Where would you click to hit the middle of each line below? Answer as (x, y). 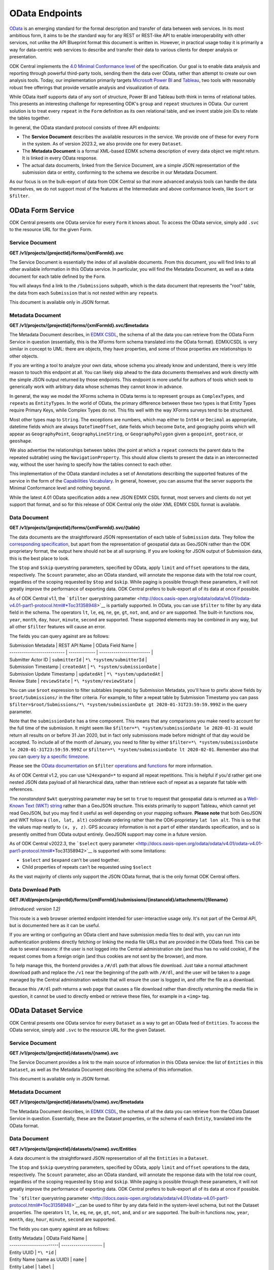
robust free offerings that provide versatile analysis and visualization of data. (90, 87)
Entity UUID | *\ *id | (33, 1252)
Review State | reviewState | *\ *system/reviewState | (73, 681)
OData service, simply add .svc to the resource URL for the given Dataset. (88, 1030)
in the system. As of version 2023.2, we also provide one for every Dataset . (102, 144)
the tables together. (30, 118)
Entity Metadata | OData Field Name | (48, 1238)
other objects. (24, 356)
